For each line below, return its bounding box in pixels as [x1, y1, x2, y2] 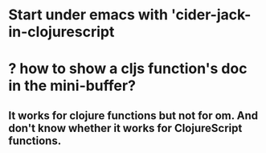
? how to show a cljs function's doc [8, 60, 248, 78]
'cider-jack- [171, 6, 252, 24]
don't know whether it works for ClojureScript [8, 121, 243, 134]
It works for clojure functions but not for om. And [8, 109, 259, 122]
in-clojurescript [8, 23, 115, 41]
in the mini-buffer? [8, 76, 137, 95]
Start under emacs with [8, 6, 169, 24]
